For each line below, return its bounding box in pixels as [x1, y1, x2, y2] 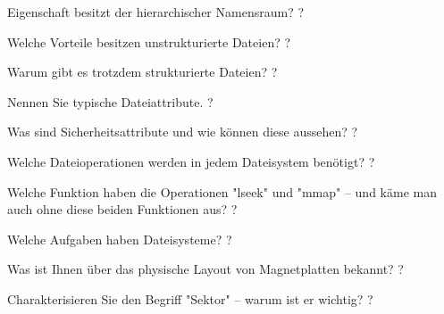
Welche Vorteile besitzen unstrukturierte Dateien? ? [7, 32, 291, 51]
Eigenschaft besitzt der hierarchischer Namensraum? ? [7, 3, 305, 21]
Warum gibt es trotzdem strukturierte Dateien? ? [7, 62, 278, 81]
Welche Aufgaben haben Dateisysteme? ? [7, 229, 232, 248]
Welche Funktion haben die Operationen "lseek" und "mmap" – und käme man [7, 182, 437, 201]
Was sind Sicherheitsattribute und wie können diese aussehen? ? [7, 122, 358, 141]
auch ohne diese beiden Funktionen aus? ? [7, 200, 238, 219]
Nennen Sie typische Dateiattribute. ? [7, 92, 214, 111]
